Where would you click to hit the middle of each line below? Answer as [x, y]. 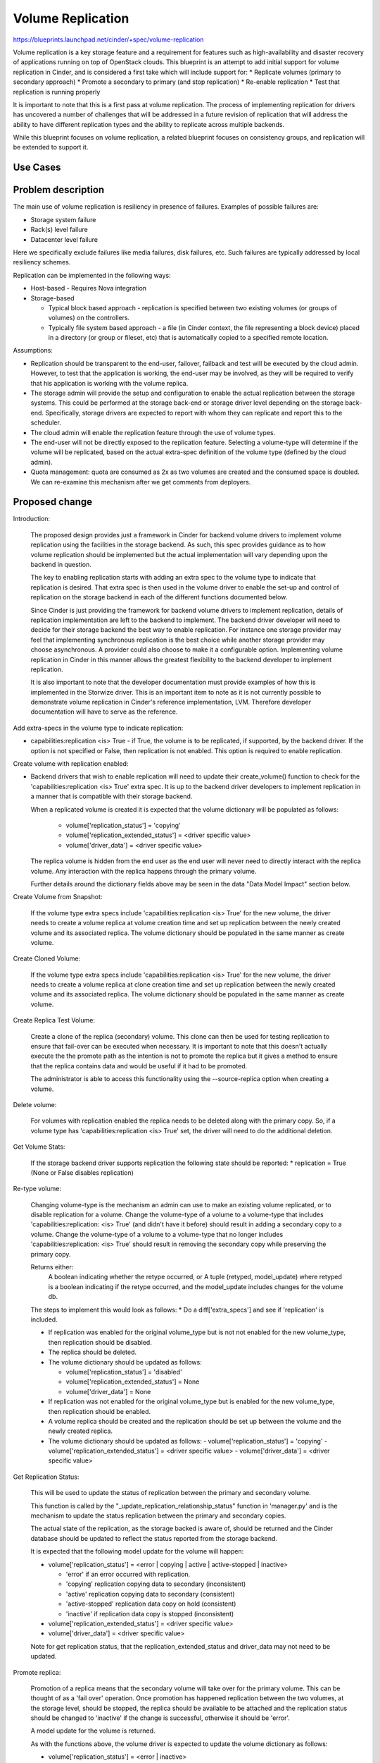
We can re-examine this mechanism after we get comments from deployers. [141, 482]
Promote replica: [37, 1672]
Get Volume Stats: [39, 1147]
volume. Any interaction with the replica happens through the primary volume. [144, 871]
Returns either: [52, 1267]
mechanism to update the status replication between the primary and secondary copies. [158, 1515]
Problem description [59, 190]
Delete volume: [35, 1104]
